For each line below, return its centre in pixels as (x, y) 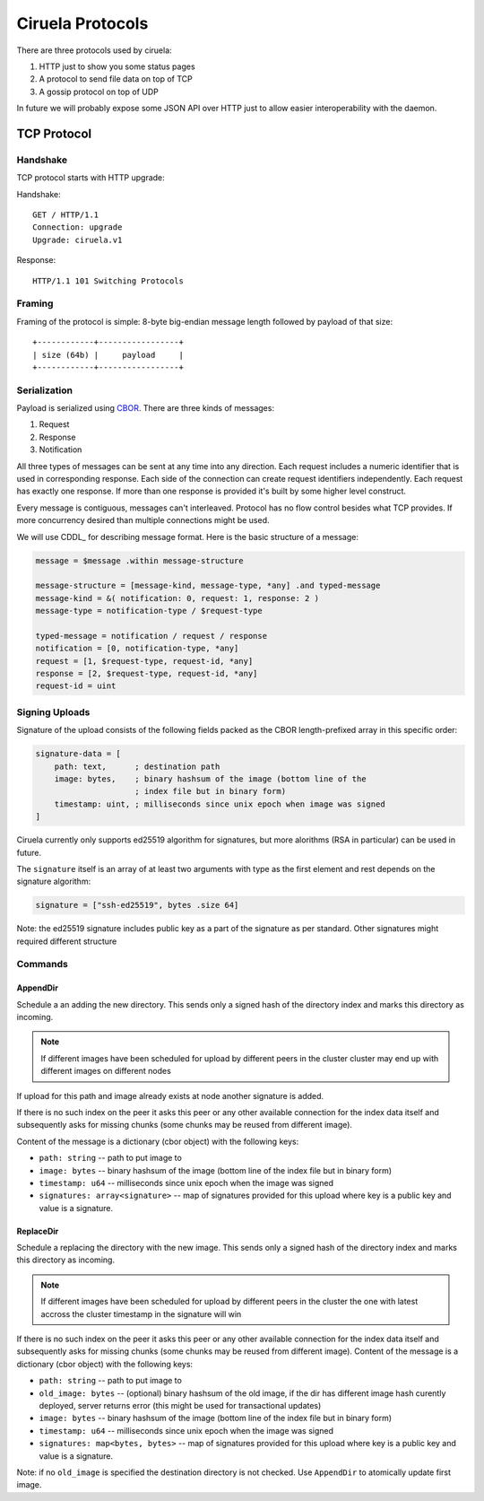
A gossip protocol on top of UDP (99, 92)
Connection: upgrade (78, 227)
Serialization (45, 390)
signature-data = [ (78, 754)
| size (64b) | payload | (108, 355)
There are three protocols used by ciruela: (94, 50)
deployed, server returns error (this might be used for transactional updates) (180, 1405)
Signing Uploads (53, 711)
